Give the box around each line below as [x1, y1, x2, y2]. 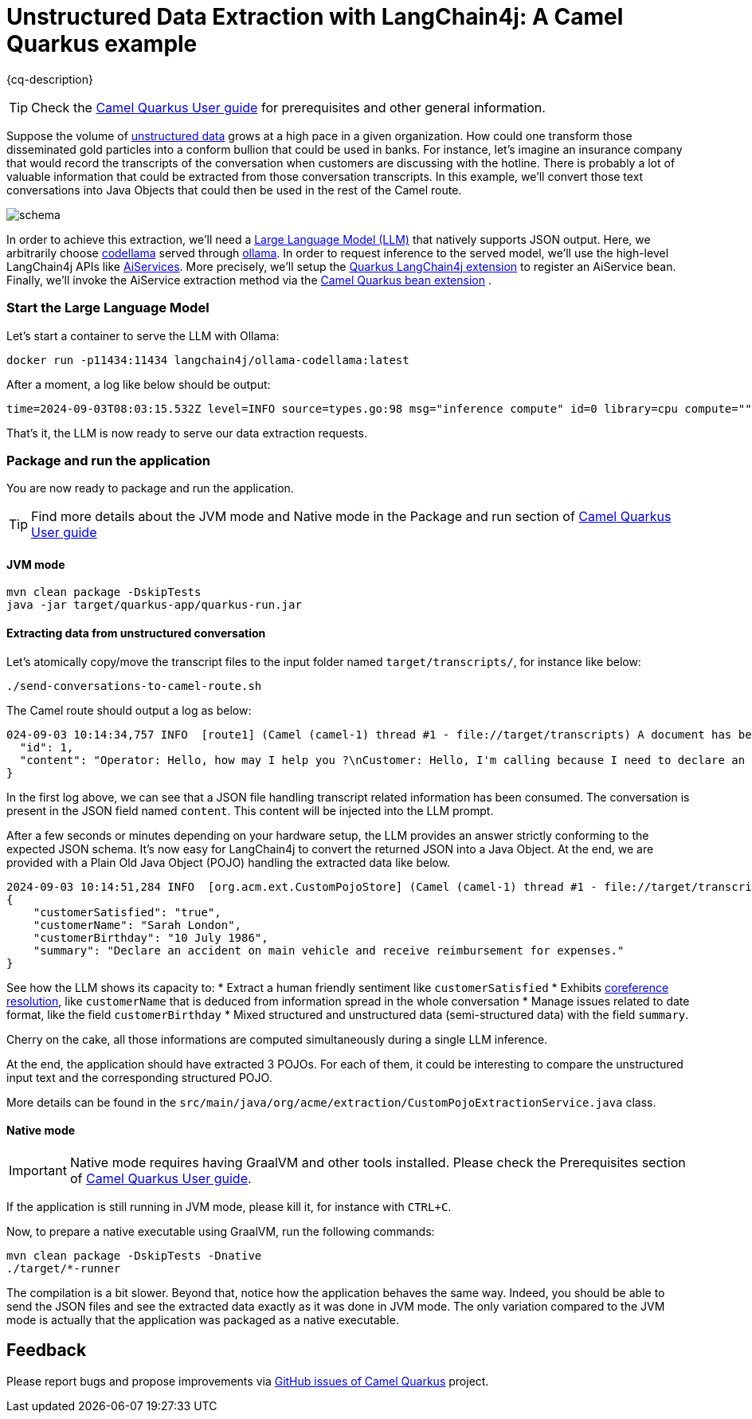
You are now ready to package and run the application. [6, 481, 294, 496]
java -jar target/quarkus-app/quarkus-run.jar [6, 598, 302, 612]
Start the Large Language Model [6, 300, 210, 316]
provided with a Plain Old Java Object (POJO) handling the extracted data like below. [6, 855, 451, 869]
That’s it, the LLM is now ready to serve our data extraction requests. [6, 425, 367, 440]
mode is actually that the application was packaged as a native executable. [6, 1312, 399, 1327]
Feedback [6, 1340, 87, 1361]
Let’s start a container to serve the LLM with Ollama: [6, 328, 280, 343]
